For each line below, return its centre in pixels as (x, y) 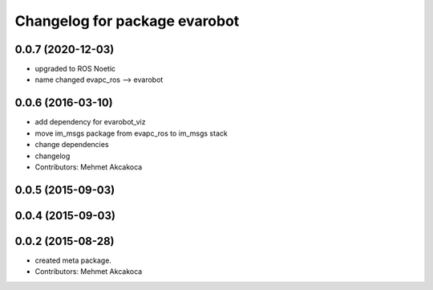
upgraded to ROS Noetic (75, 69)
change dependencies (72, 145)
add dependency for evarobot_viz (90, 122)
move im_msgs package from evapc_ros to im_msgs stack (131, 133)
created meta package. (73, 260)
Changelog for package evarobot (127, 21)
